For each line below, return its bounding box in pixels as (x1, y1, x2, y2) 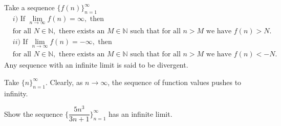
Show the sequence (4, 108, 63, 119)
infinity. (4, 88, 28, 98)
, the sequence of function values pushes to (107, 76, 242, 87)
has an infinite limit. (108, 108, 172, 119)
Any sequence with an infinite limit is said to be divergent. (4, 59, 188, 70)
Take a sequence (4, 2, 55, 12)
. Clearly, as (45, 76, 83, 87)
